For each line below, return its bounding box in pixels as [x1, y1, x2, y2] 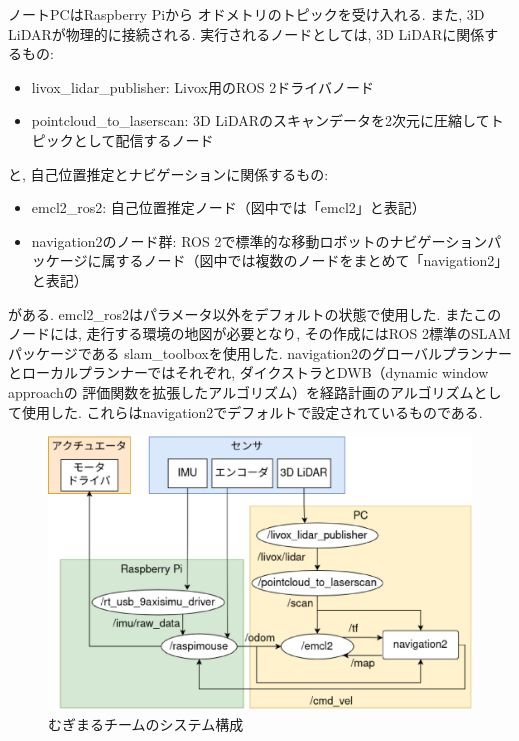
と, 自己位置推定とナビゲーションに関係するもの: [8, 163, 329, 184]
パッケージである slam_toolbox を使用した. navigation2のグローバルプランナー [8, 342, 512, 363]
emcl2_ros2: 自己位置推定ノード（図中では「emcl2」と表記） [31, 197, 426, 218]
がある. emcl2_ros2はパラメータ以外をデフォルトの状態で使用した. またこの [8, 303, 502, 324]
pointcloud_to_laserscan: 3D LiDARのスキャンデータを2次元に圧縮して [31, 110, 490, 131]
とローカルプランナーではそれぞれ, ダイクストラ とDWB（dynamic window [8, 362, 489, 383]
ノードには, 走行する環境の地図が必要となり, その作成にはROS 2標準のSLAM [8, 323, 511, 344]
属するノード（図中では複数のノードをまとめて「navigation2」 [101, 250, 509, 271]
